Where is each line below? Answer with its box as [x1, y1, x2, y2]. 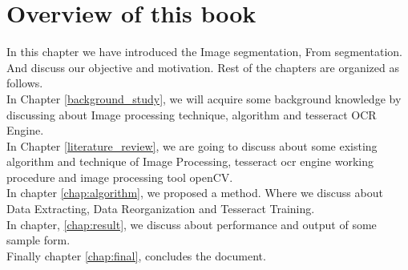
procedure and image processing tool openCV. [6, 168, 233, 185]
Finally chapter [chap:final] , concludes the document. [6, 247, 266, 264]
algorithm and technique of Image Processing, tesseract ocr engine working [6, 153, 374, 170]
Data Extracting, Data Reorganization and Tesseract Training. [6, 200, 315, 217]
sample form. [6, 232, 71, 248]
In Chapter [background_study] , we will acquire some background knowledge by [6, 90, 402, 107]
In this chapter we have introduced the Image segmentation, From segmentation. [6, 43, 403, 60]
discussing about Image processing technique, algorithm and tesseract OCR [6, 106, 377, 123]
